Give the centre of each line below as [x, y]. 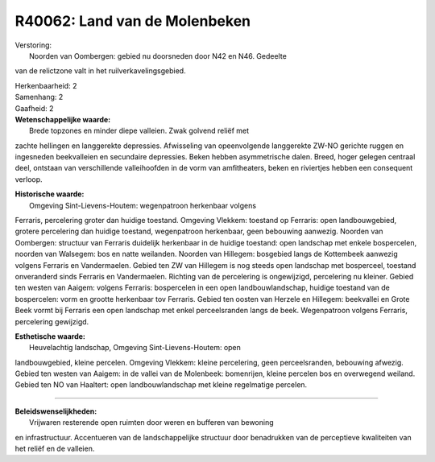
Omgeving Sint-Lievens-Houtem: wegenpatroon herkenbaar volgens [143, 205]
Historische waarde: [50, 194]
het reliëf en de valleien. [55, 449]
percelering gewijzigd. [52, 321]
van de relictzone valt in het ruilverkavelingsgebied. [100, 71]
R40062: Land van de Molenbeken [133, 21]
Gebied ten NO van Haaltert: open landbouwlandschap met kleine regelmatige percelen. [161, 385]
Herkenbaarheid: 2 [46, 85]
